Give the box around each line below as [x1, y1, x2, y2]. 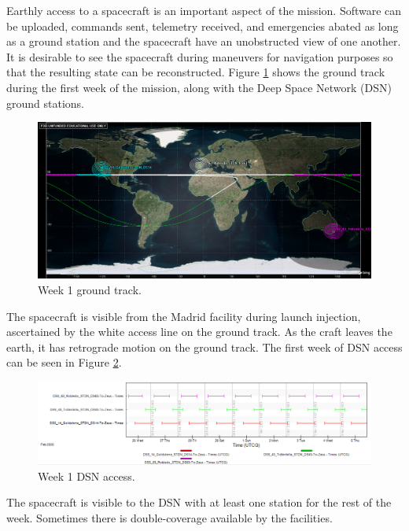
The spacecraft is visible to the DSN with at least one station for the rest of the [6, 494, 392, 511]
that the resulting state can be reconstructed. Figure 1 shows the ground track [6, 64, 385, 80]
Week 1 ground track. [38, 281, 142, 297]
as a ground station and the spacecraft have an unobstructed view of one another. [6, 33, 401, 50]
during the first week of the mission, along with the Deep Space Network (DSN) [6, 79, 392, 95]
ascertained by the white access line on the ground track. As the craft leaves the [6, 323, 392, 340]
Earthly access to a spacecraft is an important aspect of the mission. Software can [6, 2, 402, 18]
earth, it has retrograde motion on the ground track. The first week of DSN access [6, 338, 403, 355]
